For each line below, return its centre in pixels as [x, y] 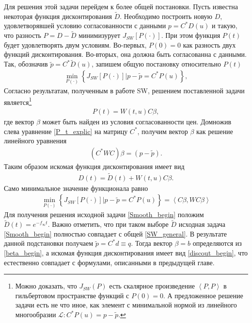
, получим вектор [163, 131]
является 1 [18, 101]
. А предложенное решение [203, 295]
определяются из [217, 243]
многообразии [36, 314]
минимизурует [100, 35]
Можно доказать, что [46, 286]
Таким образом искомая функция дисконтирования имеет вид [94, 166]
